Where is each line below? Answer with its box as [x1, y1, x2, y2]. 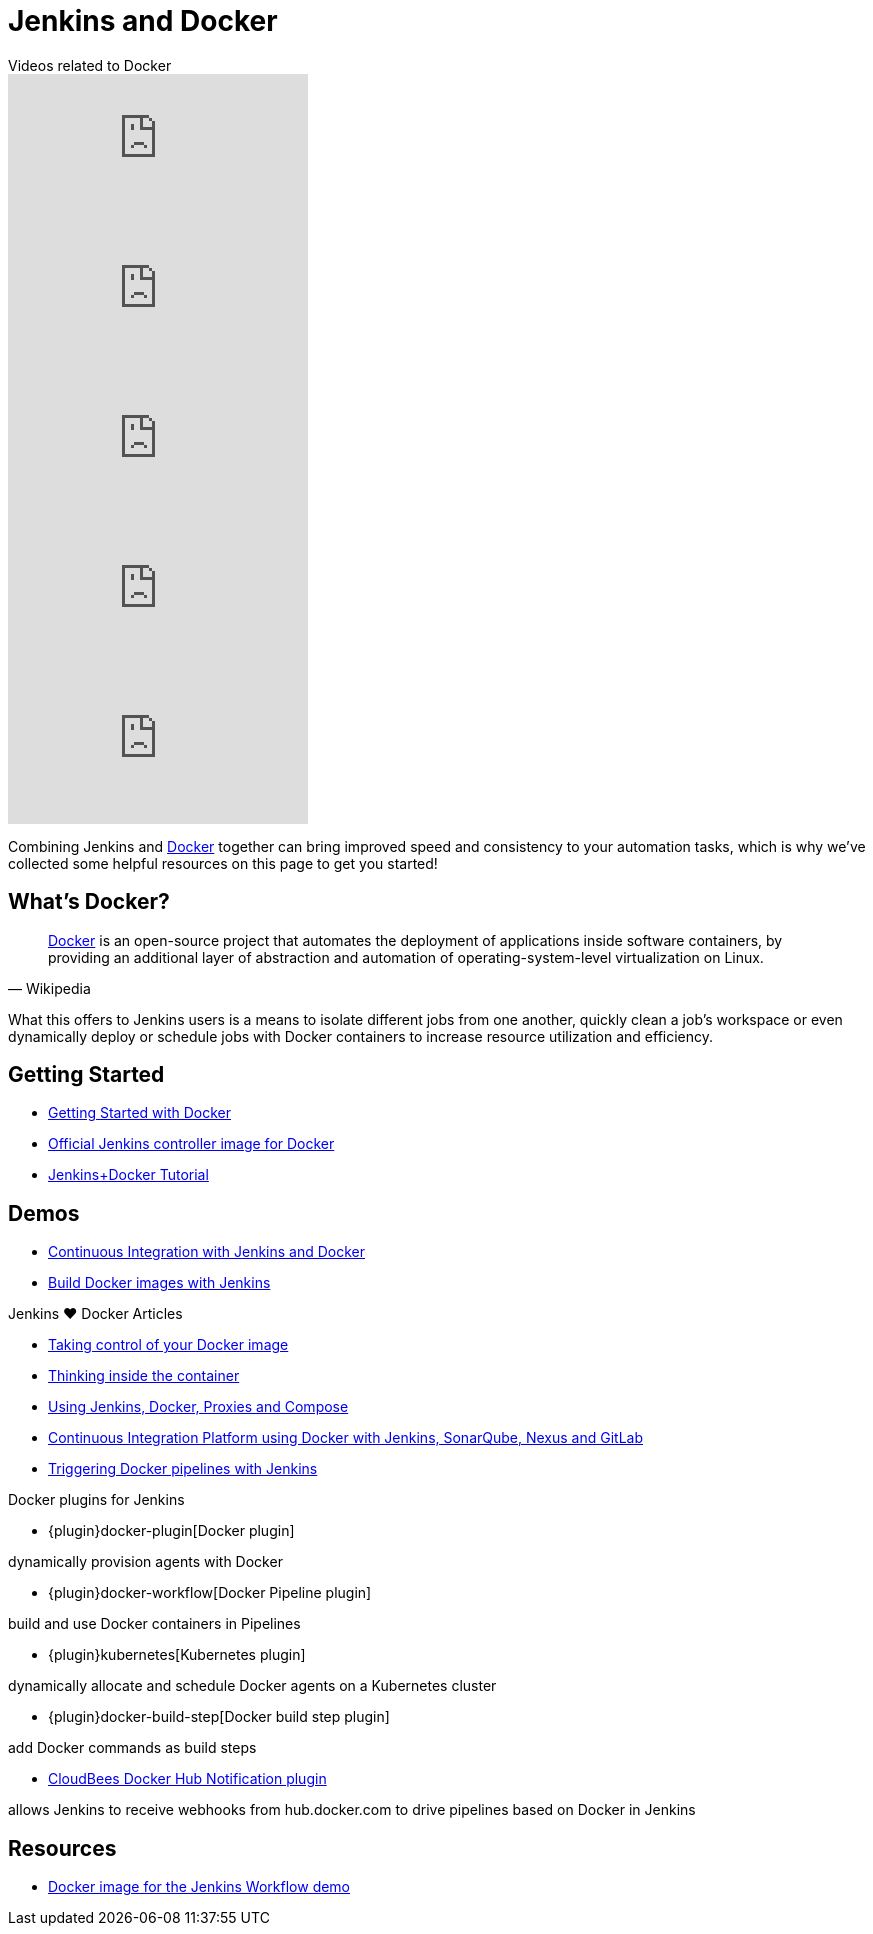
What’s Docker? [8, 889, 170, 915]
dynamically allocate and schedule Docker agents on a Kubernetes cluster [8, 1677, 497, 1695]
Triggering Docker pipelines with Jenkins [48, 1460, 318, 1478]
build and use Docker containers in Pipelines [8, 1615, 301, 1633]
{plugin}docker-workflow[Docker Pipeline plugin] [48, 1584, 372, 1602]
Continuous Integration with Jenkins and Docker [48, 1243, 366, 1261]
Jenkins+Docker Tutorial [48, 1166, 209, 1184]
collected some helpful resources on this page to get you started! [8, 854, 438, 872]
